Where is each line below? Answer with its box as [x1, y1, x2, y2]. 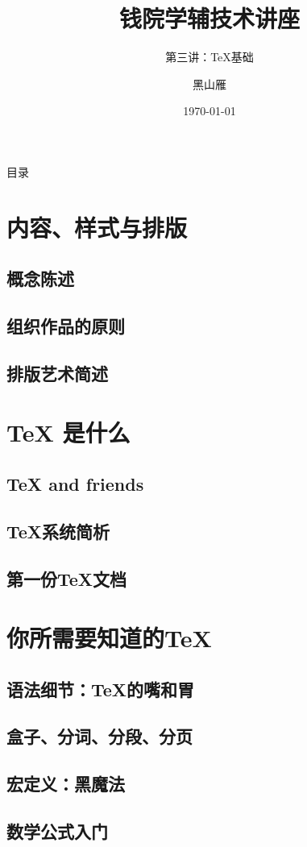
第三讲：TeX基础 [165, 48, 254, 65]
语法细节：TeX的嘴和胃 [6, 676, 195, 701]
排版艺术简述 [6, 360, 108, 385]
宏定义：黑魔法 [6, 771, 125, 796]
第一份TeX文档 [6, 566, 127, 591]
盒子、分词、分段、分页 [6, 724, 193, 749]
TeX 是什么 [6, 416, 131, 449]
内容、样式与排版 [6, 210, 188, 243]
